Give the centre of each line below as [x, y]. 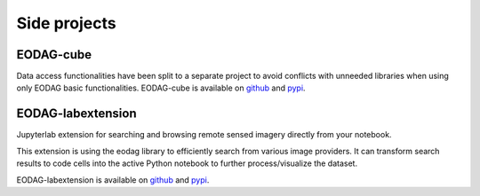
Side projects [66, 23]
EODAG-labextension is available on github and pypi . [113, 180]
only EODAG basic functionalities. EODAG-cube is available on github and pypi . [161, 88]
